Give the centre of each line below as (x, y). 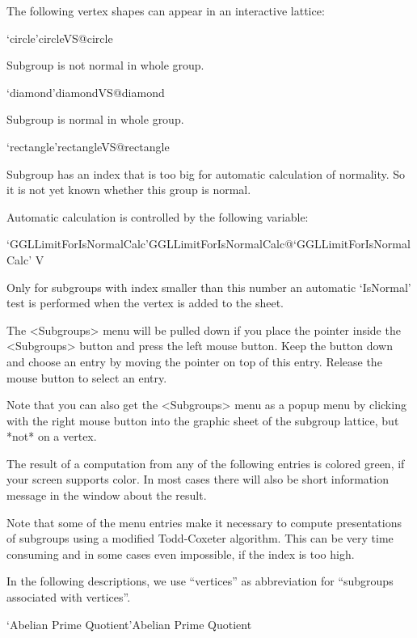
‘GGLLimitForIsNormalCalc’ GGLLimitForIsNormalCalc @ (150, 244)
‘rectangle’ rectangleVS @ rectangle (88, 146)
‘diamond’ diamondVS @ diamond (86, 92)
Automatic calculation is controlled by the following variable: (158, 216)
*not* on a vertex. (52, 436)
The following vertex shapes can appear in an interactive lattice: (166, 11)
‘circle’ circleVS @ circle (60, 38)
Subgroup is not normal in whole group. (105, 65)
